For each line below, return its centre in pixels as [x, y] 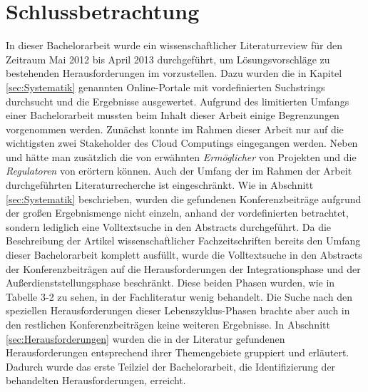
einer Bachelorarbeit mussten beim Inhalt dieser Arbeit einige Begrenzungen [173, 115]
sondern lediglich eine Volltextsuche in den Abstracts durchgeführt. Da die [169, 226]
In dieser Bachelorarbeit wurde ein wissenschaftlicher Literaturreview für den [174, 45]
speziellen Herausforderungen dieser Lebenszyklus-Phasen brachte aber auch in [178, 310]
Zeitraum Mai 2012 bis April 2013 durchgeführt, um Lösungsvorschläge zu [168, 59]
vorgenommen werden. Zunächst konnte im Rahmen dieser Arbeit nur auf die [175, 129]
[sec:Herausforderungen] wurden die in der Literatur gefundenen [145, 338]
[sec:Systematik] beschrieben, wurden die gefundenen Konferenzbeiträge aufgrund [184, 198]
